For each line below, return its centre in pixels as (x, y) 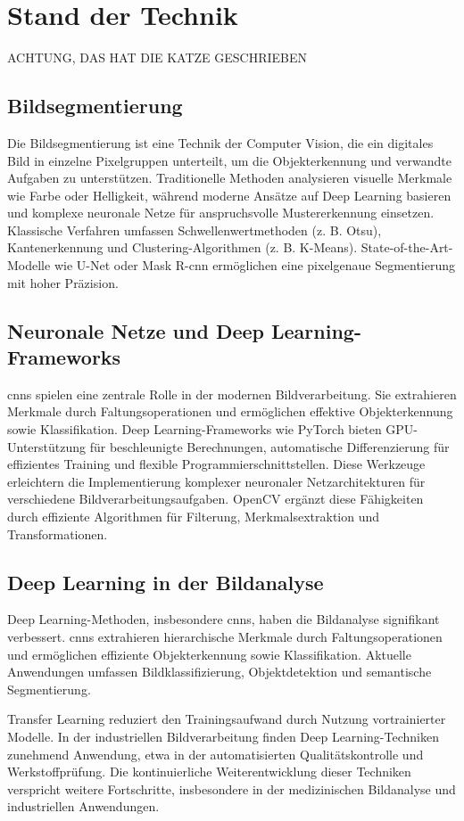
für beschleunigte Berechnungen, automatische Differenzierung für (269, 446)
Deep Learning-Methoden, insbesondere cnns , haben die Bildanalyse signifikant (224, 619)
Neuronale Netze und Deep (136, 330)
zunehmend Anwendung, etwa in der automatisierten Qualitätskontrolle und (215, 754)
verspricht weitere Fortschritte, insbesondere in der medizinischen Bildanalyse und (232, 788)
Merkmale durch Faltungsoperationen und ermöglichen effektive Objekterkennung (230, 411)
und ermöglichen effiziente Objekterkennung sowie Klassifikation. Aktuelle (209, 654)
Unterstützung (47, 446)
